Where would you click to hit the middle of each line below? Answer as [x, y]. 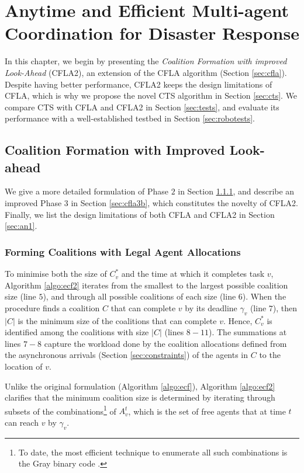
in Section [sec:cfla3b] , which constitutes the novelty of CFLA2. [184, 203]
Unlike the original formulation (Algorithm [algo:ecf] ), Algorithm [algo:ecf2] [140, 386]
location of [24, 366]
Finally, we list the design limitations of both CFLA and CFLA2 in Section [140, 214]
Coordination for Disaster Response [152, 33]
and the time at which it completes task [193, 274]
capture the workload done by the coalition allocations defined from [165, 343]
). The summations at [248, 332]
